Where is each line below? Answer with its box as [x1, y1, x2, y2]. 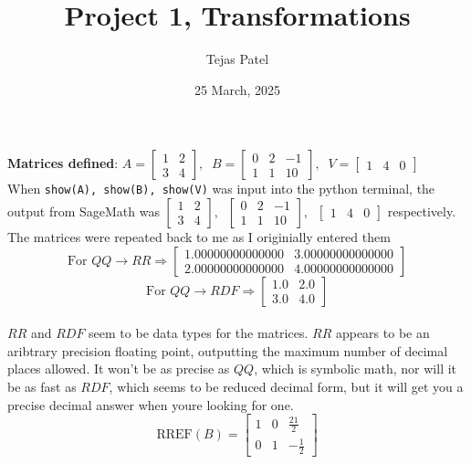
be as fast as [7, 376, 77, 395]
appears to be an [335, 323, 430, 343]
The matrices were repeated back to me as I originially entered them [7, 227, 391, 246]
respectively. [387, 201, 456, 220]
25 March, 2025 [194, 79, 281, 99]
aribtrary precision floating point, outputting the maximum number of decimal [7, 341, 448, 360]
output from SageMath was [7, 201, 160, 220]
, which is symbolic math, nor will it [254, 359, 457, 378]
